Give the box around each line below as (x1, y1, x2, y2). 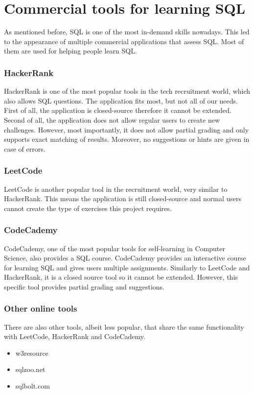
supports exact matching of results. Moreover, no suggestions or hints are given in (4, 134, 250, 144)
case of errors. (4, 143, 46, 154)
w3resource (15, 347, 48, 358)
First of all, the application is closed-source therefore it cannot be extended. (4, 105, 231, 115)
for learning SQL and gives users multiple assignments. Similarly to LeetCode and (4, 262, 250, 272)
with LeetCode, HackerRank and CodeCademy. (4, 331, 145, 341)
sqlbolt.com (15, 381, 50, 391)
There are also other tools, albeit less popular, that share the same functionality (4, 321, 244, 332)
